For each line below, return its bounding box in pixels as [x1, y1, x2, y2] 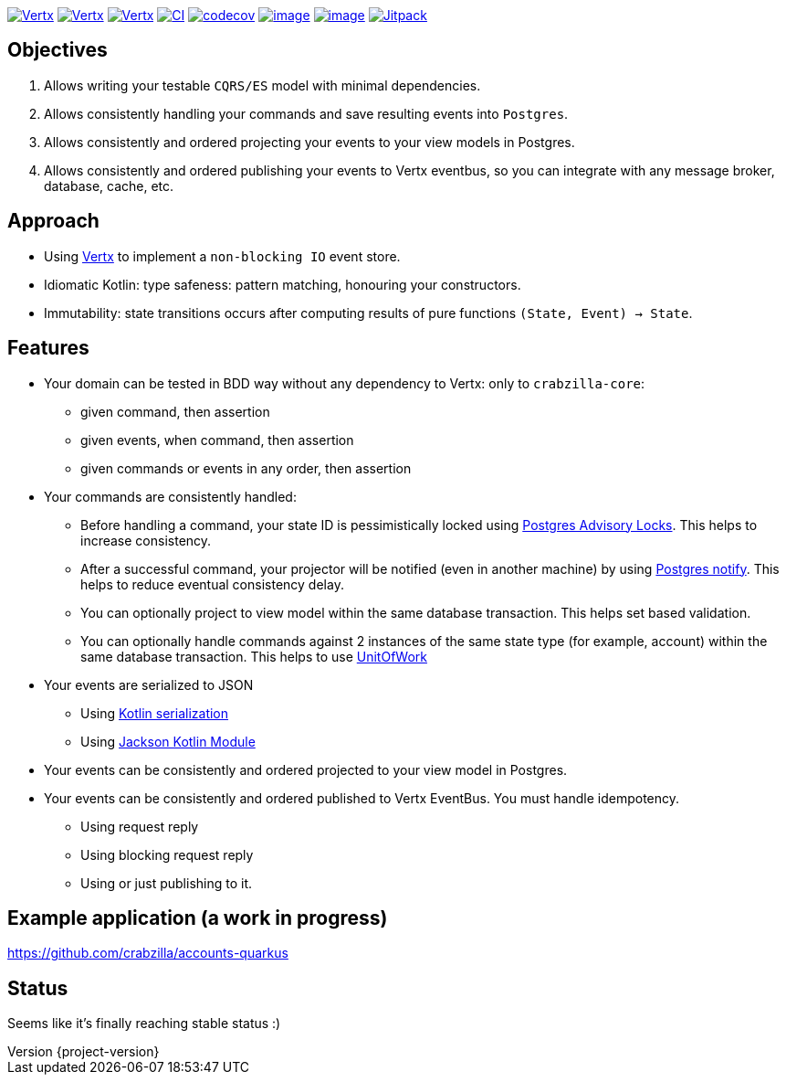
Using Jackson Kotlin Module [80, 733, 256, 749]
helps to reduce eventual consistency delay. [80, 576, 344, 592]
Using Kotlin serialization [80, 705, 229, 721]
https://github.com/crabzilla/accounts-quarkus [7, 945, 288, 961]
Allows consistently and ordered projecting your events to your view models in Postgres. [44, 133, 575, 150]
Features [7, 336, 89, 360]
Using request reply [80, 818, 199, 834]
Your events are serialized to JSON [44, 676, 254, 693]
